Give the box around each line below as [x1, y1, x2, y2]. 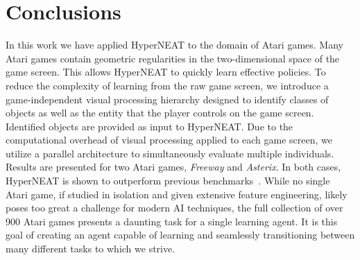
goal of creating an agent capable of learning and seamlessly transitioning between [6, 227, 355, 242]
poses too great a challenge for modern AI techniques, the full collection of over [6, 200, 343, 215]
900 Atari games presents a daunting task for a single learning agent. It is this [6, 214, 338, 228]
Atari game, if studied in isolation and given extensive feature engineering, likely [6, 187, 348, 201]
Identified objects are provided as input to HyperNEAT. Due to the [6, 119, 293, 133]
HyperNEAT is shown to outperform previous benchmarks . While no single [6, 173, 330, 188]
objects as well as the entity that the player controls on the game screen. [6, 105, 314, 120]
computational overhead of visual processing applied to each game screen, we [6, 132, 332, 147]
